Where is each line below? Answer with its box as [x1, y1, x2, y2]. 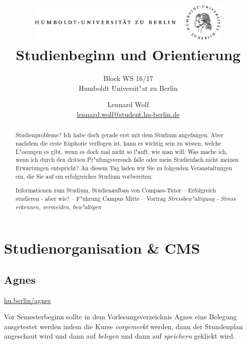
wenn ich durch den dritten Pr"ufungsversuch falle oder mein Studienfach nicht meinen [15, 155, 239, 164]
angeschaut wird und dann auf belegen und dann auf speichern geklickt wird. [4, 331, 235, 341]
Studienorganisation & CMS [4, 238, 200, 258]
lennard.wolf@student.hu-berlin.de [76, 109, 180, 119]
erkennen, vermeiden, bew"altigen [15, 202, 101, 211]
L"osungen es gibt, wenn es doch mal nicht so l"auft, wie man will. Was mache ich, [15, 147, 228, 155]
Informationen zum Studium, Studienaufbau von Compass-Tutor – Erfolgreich [15, 186, 216, 194]
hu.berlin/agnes [4, 295, 51, 305]
